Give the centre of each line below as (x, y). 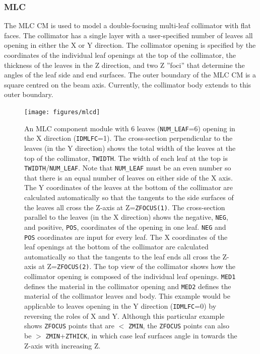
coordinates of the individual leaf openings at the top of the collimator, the (120, 55)
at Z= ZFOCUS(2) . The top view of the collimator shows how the (137, 266)
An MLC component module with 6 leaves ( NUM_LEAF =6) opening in (130, 128)
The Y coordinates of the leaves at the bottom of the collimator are (129, 187)
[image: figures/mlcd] (62, 112)
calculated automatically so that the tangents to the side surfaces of (129, 197)
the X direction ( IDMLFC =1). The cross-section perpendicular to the (128, 138)
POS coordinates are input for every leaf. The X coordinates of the (126, 237)
